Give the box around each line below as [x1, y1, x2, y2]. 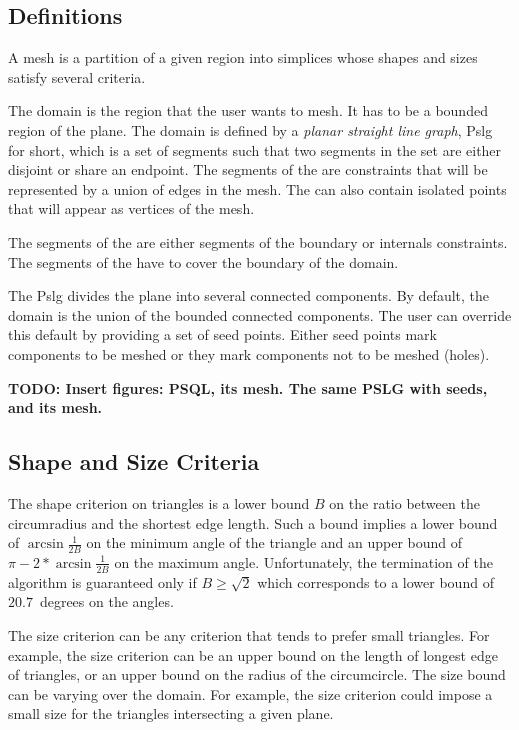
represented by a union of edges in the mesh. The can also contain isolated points [8, 178, 507, 199]
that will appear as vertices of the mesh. [8, 198, 255, 219]
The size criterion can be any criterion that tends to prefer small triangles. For [8, 624, 490, 645]
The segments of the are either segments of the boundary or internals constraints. [8, 231, 508, 252]
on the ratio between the [329, 492, 480, 513]
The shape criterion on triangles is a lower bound [8, 492, 310, 513]
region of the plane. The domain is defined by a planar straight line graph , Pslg [8, 119, 493, 140]
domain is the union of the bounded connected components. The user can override [8, 304, 512, 325]
